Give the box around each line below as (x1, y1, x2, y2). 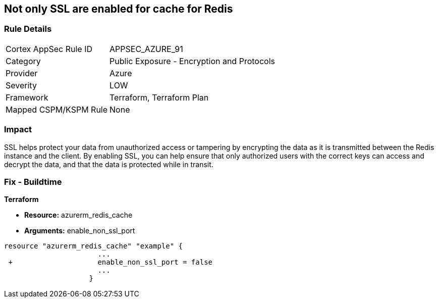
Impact (4, 124, 32, 135)
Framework (6, 92, 48, 103)
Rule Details (4, 24, 52, 34)
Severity (6, 80, 37, 90)
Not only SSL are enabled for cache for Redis (4, 3, 233, 15)
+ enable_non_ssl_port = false (8, 258, 213, 267)
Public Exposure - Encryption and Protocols (109, 56, 275, 66)
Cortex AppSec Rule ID (6, 43, 93, 54)
